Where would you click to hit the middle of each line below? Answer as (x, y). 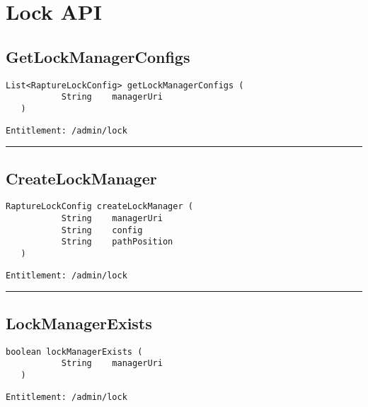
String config (102, 230)
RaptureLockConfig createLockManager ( (99, 207)
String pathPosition (117, 242)
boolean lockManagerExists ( (74, 352)
